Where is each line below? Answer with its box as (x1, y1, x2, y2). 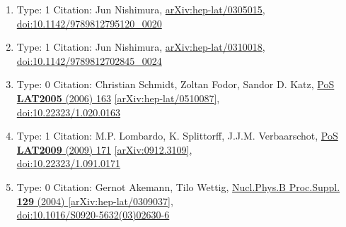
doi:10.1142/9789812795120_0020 (16, 16, 162, 30)
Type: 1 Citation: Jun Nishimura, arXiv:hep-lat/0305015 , (16, 2, 265, 16)
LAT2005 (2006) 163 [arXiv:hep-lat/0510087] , (16, 90, 220, 105)
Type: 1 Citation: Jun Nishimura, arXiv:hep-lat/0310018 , (16, 39, 265, 54)
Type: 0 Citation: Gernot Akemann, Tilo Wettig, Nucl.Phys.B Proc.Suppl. (16, 179, 340, 194)
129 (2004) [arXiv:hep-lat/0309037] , (16, 193, 173, 208)
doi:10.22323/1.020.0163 (16, 104, 121, 119)
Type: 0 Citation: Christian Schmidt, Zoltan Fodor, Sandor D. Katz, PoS (16, 77, 335, 92)
